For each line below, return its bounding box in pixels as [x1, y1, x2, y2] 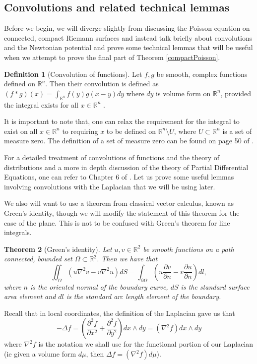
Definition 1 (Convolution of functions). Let [4, 68, 142, 79]
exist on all [4, 125, 38, 136]
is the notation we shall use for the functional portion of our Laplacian [38, 339, 254, 349]
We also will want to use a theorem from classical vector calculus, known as [4, 198, 234, 208]
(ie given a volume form [4, 349, 76, 359]
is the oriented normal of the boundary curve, [30, 281, 168, 292]
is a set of [222, 125, 252, 136]
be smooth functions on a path [143, 243, 234, 254]
